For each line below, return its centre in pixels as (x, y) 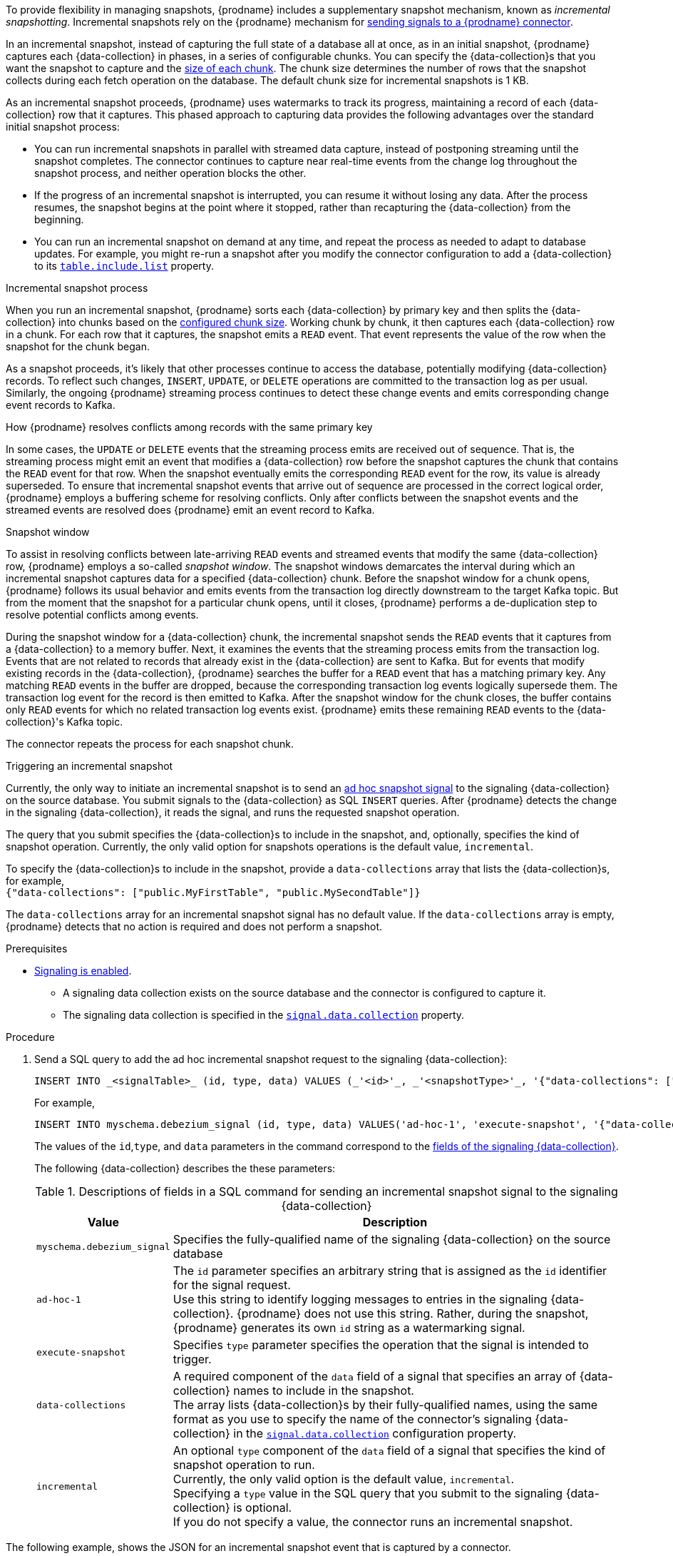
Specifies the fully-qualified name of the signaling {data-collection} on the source (392, 1239)
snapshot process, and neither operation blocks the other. (170, 173)
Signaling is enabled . (83, 971)
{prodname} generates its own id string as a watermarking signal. (349, 1328)
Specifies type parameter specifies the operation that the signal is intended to (381, 1345)
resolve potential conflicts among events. (102, 615)
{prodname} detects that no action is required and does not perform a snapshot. (194, 926)
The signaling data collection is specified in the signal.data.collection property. (264, 1015)
